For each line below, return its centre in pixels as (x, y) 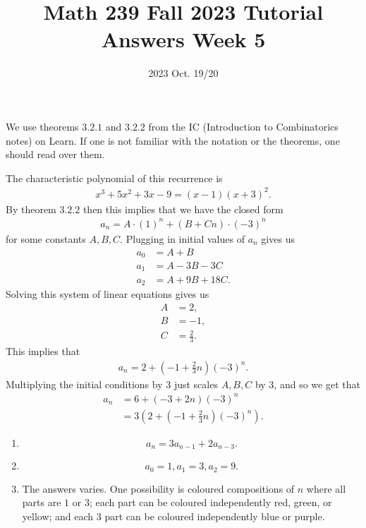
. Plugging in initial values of (182, 238)
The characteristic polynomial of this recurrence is (114, 178)
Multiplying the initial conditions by (84, 384)
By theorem (31, 209)
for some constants (46, 238)
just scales (196, 384)
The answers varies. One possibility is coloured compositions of (158, 488)
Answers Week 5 (183, 39)
